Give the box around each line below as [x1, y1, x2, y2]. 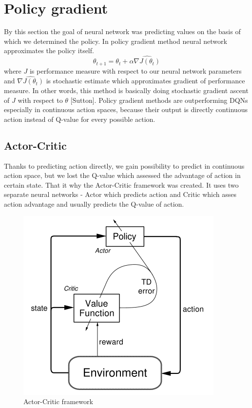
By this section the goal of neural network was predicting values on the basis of [4, 26, 241, 37]
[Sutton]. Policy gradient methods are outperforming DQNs [70, 95, 248, 105]
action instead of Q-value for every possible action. [4, 114, 155, 124]
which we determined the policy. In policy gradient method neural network [4, 36, 227, 46]
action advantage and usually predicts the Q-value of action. [4, 198, 184, 209]
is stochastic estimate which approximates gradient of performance [46, 76, 245, 86]
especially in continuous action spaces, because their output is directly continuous [4, 104, 248, 115]
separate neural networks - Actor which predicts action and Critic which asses [4, 189, 237, 199]
